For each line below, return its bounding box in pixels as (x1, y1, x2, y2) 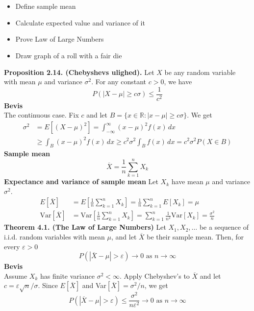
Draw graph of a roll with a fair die (15, 50, 122, 60)
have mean (171, 176, 203, 187)
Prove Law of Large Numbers (15, 34, 104, 44)
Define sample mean (15, 1, 76, 11)
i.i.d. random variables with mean (4, 231, 105, 241)
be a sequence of (199, 222, 249, 232)
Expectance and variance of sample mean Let (4, 176, 158, 187)
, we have (164, 76, 192, 87)
